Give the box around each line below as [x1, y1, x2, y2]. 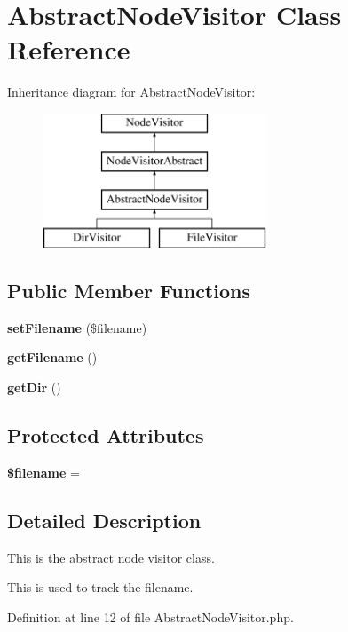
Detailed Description [7, 506, 202, 533]
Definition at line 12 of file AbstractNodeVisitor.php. [7, 607, 294, 626]
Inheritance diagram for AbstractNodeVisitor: [7, 83, 256, 101]
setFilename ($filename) [7, 318, 147, 336]
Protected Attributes [7, 422, 204, 449]
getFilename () [7, 348, 98, 367]
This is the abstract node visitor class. [7, 548, 215, 566]
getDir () [7, 378, 61, 397]
